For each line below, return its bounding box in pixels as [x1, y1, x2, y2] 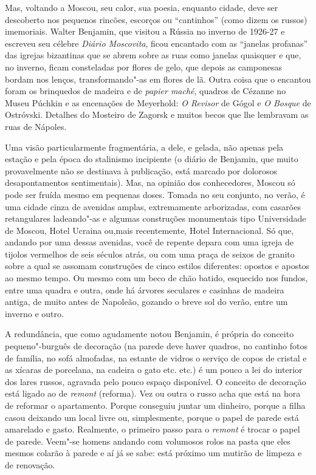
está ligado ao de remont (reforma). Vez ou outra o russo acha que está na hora [5, 387, 301, 400]
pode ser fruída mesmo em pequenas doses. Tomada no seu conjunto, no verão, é [5, 188, 305, 200]
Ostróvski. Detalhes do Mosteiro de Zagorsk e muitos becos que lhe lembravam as [5, 108, 309, 121]
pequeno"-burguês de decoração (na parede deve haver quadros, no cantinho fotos [5, 340, 308, 352]
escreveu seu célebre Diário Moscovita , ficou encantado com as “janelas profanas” [5, 36, 308, 49]
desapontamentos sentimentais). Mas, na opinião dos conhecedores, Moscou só [5, 176, 295, 189]
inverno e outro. [5, 307, 64, 320]
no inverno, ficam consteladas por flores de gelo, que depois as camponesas [5, 60, 283, 73]
